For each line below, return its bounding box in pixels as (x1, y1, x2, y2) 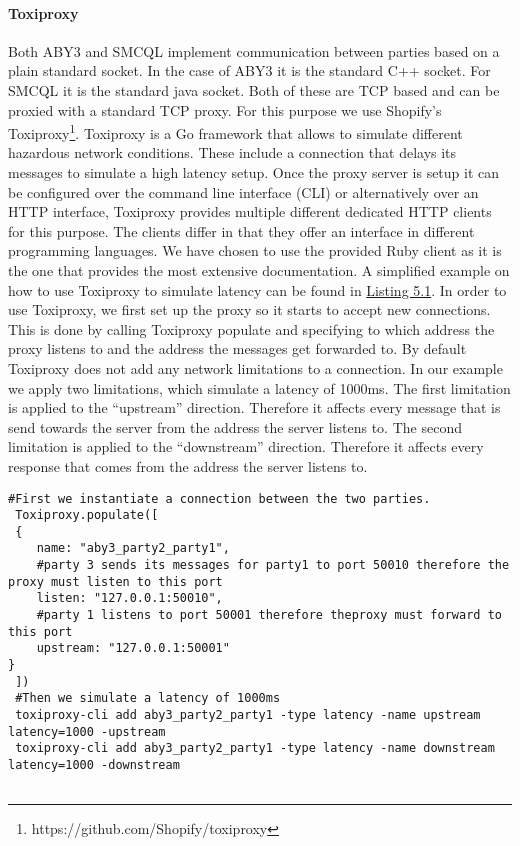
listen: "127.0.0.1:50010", (36, 591, 223, 606)
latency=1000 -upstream (8, 724, 166, 739)
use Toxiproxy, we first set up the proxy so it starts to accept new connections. (8, 299, 491, 320)
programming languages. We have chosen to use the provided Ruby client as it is (8, 240, 502, 261)
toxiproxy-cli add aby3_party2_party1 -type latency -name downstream (15, 741, 495, 756)
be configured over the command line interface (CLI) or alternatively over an (8, 181, 479, 202)
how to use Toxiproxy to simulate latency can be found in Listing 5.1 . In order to (8, 279, 507, 300)
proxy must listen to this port (8, 574, 223, 589)
